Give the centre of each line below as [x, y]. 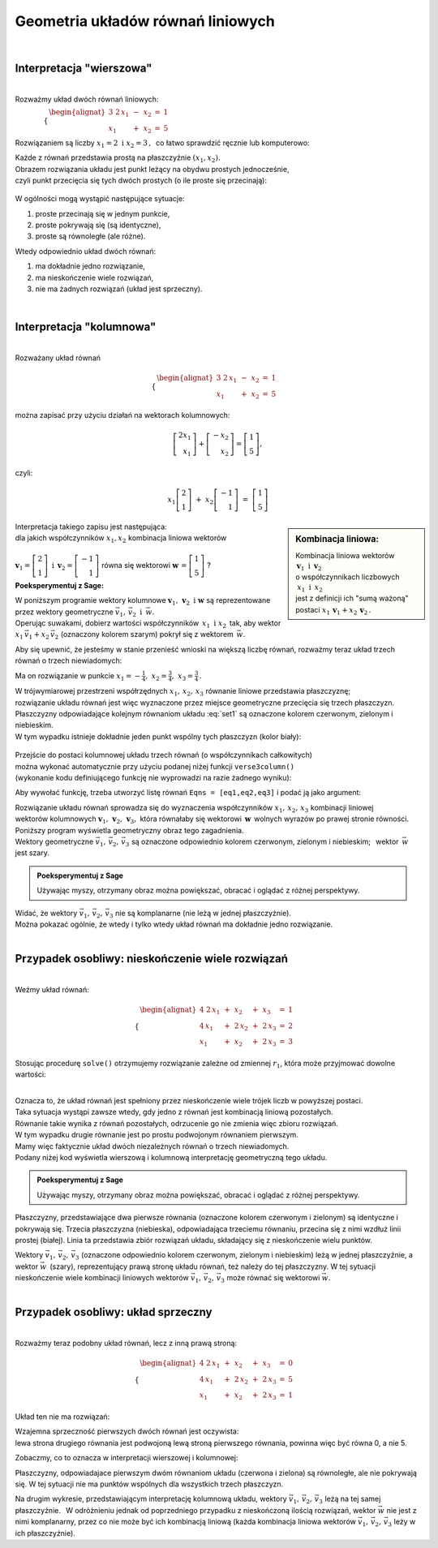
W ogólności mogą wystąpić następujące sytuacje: [100, 199]
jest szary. [32, 853]
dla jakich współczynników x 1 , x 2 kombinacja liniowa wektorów [121, 539]
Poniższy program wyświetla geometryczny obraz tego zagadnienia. [129, 830]
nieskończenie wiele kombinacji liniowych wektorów [102, 1278]
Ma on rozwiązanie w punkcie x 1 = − [78, 676]
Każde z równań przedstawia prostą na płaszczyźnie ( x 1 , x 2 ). [118, 158]
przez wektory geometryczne [64, 612]
